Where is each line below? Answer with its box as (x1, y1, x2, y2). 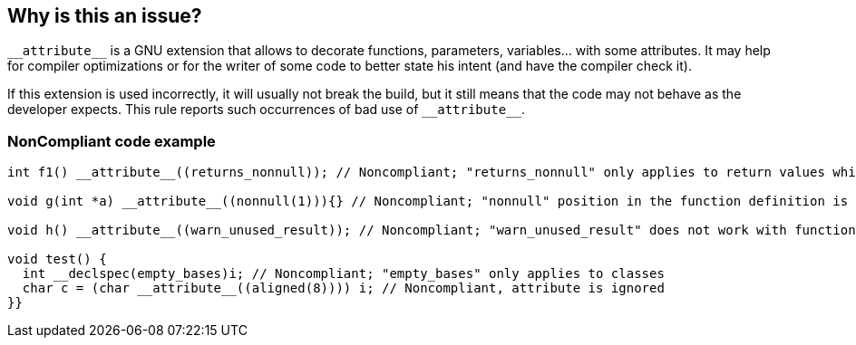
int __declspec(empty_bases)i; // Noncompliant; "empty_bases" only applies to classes (22, 266, 665, 282)
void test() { (7, 252, 107, 267)
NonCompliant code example (7, 131, 216, 150)
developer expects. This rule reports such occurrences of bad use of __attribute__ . (7, 101, 525, 118)
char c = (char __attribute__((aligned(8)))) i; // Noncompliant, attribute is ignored (22, 281, 665, 296)
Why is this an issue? (7, 5, 202, 27)
